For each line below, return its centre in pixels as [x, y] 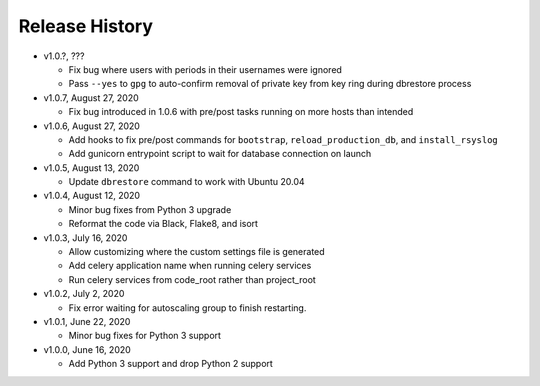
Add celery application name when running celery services [190, 266]
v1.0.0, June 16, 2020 [87, 349]
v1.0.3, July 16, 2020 [85, 237]
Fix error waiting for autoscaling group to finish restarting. [187, 307]
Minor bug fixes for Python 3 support [145, 336]
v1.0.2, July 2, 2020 [84, 294]
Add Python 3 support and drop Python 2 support [171, 364]
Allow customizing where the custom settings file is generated [196, 252]
